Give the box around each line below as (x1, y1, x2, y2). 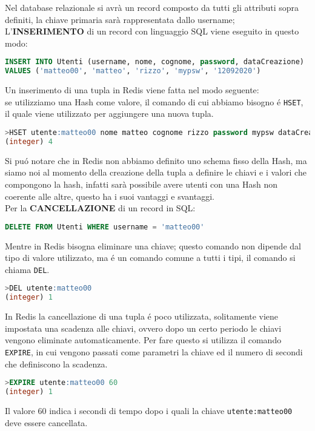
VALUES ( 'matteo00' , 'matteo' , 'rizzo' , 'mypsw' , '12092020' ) (5, 67, 261, 76)
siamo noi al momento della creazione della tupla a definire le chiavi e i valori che (5, 166, 307, 179)
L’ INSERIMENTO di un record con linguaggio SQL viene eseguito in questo (5, 25, 299, 38)
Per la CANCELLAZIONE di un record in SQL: (5, 202, 196, 214)
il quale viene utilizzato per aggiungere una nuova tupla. (5, 107, 214, 120)
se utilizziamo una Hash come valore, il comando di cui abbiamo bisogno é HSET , (5, 95, 303, 108)
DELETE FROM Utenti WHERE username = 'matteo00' (5, 222, 205, 231)
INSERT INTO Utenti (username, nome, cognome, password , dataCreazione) (5, 58, 304, 67)
